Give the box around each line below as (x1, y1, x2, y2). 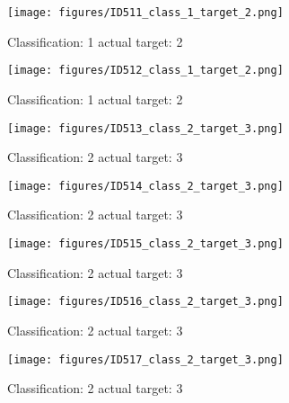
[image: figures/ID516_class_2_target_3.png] (7, 295, 284, 309)
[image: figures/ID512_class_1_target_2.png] (7, 64, 284, 77)
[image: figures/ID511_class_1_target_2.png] (7, 6, 284, 19)
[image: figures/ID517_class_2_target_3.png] (7, 353, 284, 366)
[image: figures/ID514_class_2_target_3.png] (7, 179, 284, 193)
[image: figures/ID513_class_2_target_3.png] (7, 121, 284, 135)
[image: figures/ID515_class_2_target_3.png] (7, 237, 284, 250)
